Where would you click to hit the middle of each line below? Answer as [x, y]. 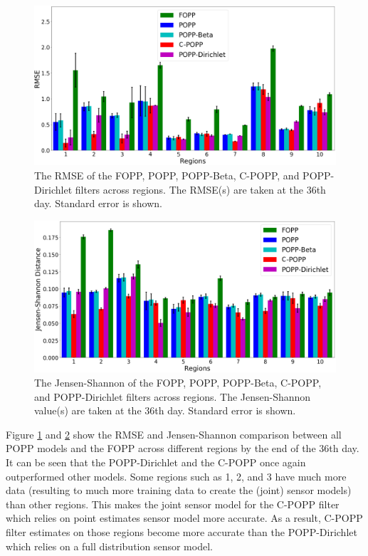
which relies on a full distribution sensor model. [109, 546]
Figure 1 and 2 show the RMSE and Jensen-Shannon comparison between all [174, 434]
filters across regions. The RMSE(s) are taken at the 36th [200, 189]
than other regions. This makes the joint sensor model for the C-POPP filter [173, 504]
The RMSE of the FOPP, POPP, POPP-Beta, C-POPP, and [167, 175]
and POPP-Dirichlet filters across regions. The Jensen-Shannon [173, 396]
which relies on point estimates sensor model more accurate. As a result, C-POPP [184, 518]
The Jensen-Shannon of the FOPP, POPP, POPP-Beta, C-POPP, [178, 383]
